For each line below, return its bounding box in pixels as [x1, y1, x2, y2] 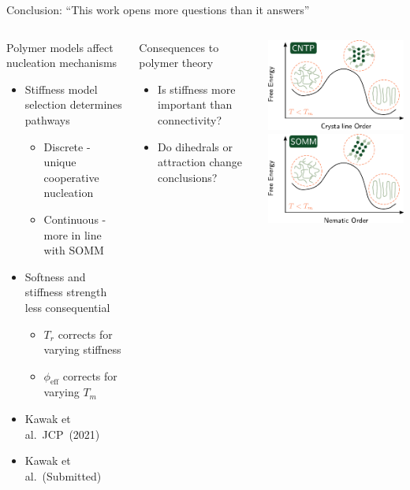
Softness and [24, 268, 86, 284]
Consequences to [139, 39, 219, 55]
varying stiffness [43, 341, 121, 358]
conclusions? [158, 169, 218, 185]
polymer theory [139, 54, 214, 71]
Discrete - [43, 138, 91, 154]
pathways [24, 111, 70, 128]
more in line [43, 226, 102, 243]
